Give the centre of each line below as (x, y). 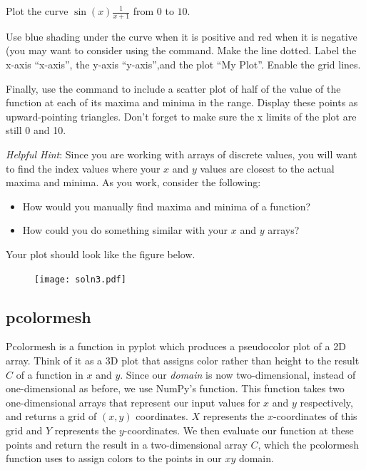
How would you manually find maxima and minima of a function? (167, 206)
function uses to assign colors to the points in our (114, 458)
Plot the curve (37, 11)
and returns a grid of (51, 416)
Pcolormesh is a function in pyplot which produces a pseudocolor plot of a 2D (176, 346)
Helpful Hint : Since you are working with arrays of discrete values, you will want (182, 154)
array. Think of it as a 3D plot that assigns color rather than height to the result (183, 360)
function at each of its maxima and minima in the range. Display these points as (182, 102)
